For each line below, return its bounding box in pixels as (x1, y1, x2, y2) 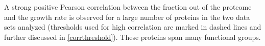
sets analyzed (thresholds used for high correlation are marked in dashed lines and (4, 21, 261, 32)
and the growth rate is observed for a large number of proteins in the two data (4, 11, 250, 22)
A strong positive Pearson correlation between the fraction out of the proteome (4, 2, 252, 12)
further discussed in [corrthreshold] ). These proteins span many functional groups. (4, 31, 261, 42)
